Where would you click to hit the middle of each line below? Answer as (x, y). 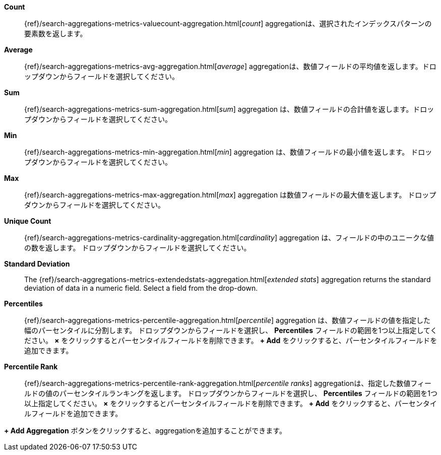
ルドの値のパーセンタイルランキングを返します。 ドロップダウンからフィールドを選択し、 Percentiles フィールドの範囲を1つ (231, 393)
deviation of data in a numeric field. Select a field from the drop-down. (141, 288)
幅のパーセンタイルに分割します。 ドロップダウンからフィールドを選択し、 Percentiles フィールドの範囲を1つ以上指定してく (231, 330)
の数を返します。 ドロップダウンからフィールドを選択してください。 (138, 248)
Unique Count (28, 221)
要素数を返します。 (56, 34)
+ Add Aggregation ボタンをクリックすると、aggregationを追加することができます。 (145, 431)
